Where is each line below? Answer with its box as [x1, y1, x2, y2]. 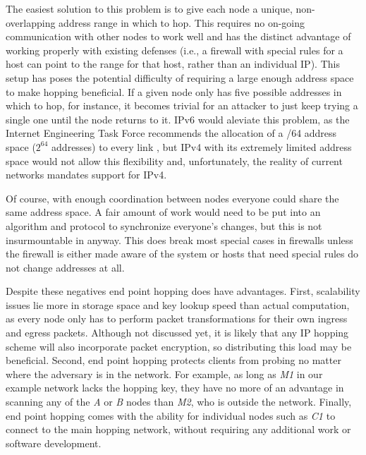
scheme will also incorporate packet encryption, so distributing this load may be [6, 339, 352, 353]
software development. [6, 435, 102, 450]
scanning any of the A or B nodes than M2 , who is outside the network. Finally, [6, 394, 352, 409]
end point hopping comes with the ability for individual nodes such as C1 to [6, 408, 336, 423]
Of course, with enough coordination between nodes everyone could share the [6, 190, 339, 205]
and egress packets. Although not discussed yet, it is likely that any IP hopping [6, 325, 349, 340]
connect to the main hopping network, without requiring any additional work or [6, 422, 351, 437]
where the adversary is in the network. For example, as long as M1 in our [6, 366, 323, 381]
